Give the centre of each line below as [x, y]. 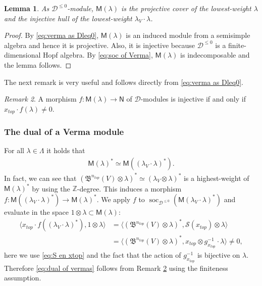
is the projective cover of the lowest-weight [186, 8]
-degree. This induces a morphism [129, 188]
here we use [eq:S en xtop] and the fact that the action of [93, 255]
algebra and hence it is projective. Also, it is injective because [99, 45]
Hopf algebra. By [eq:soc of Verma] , [98, 55]
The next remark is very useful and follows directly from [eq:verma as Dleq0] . [124, 82]
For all [14, 150]
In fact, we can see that [40, 178]
